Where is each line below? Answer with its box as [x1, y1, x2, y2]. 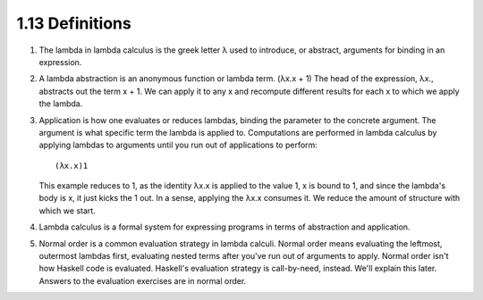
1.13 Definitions [16, 13, 131, 33]
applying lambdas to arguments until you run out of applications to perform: [38, 139, 318, 151]
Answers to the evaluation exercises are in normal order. [38, 275, 247, 286]
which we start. [38, 205, 96, 216]
